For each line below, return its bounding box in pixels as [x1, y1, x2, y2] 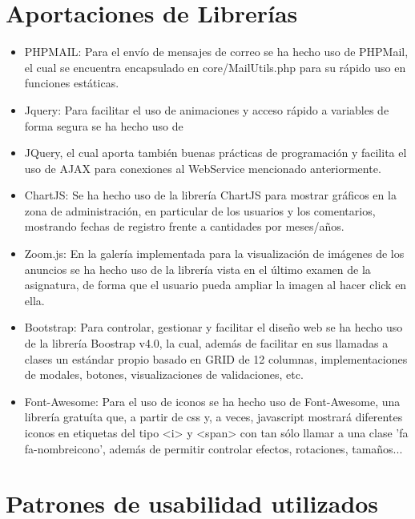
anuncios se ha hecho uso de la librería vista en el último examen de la [24, 260, 371, 277]
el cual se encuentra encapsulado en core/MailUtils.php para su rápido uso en [24, 58, 406, 75]
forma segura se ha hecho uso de [24, 117, 183, 134]
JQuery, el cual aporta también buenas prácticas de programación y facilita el [24, 144, 407, 161]
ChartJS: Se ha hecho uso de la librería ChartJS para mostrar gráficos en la [24, 187, 397, 203]
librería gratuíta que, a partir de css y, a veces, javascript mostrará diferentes [24, 408, 403, 425]
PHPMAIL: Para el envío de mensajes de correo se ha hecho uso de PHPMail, [24, 43, 409, 60]
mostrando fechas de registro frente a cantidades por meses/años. [24, 218, 344, 235]
